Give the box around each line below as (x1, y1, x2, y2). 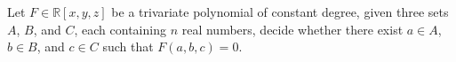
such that (102, 37, 154, 56)
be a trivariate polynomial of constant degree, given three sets (111, 3, 449, 20)
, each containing (74, 19, 166, 38)
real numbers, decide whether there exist (181, 19, 404, 38)
